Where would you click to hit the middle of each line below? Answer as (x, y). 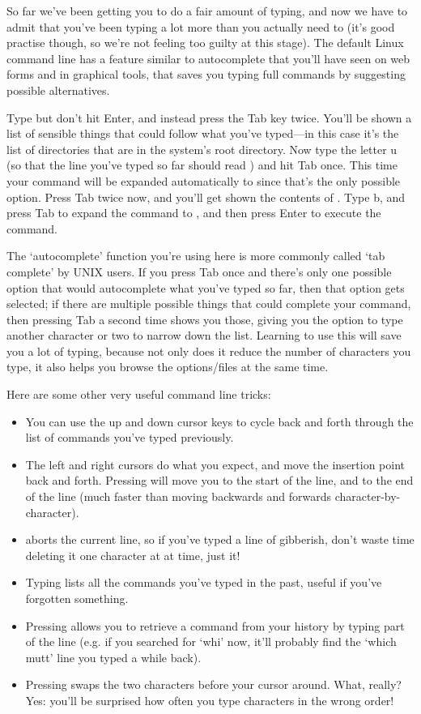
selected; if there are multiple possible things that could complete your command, (209, 304)
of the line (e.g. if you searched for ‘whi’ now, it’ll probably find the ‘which (211, 641)
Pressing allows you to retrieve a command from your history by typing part (215, 625)
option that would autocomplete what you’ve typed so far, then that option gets (206, 287)
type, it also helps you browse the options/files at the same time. (168, 367)
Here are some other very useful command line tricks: (139, 394)
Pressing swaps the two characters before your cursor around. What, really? (213, 684)
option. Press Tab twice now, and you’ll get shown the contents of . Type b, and (206, 197)
